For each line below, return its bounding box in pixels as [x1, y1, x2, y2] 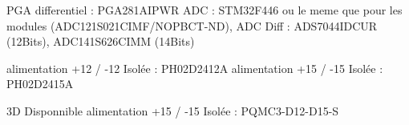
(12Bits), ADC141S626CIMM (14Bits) [6, 33, 195, 50]
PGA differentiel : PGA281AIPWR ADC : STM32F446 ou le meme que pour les [6, 2, 403, 18]
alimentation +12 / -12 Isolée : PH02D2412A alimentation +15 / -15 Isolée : [6, 59, 383, 76]
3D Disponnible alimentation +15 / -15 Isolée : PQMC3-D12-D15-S [6, 102, 339, 119]
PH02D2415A [6, 75, 74, 92]
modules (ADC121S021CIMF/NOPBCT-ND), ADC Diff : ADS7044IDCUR [6, 17, 378, 34]
